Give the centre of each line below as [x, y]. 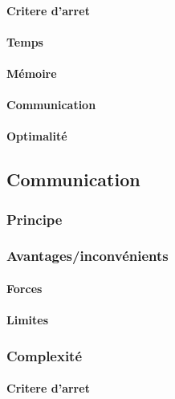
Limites [28, 320]
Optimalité [37, 136]
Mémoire [32, 73]
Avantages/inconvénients [87, 256]
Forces [24, 288]
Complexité [45, 355]
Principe [35, 219]
